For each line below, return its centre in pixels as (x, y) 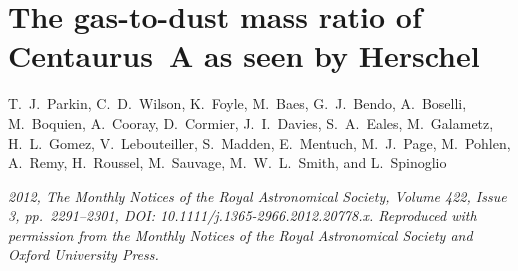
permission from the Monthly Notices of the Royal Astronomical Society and (240, 234)
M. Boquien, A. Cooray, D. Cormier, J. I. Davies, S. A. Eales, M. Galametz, (251, 122)
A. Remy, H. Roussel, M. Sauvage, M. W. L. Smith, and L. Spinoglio (227, 162)
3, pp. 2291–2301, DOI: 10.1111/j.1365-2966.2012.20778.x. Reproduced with (242, 215)
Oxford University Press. (83, 254)
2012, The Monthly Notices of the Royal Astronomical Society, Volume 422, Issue (257, 195)
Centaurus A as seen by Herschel (244, 55)
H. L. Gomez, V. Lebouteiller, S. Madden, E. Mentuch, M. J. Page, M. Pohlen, (259, 142)
